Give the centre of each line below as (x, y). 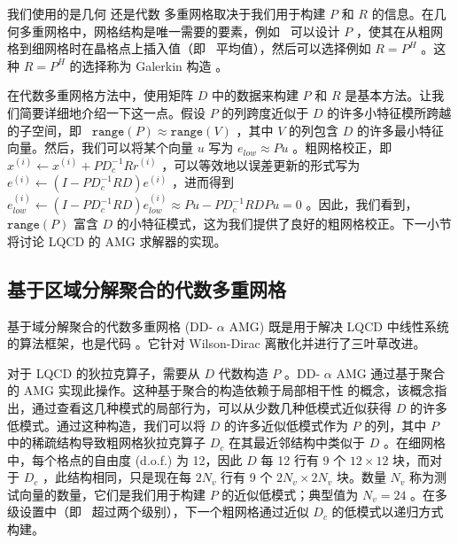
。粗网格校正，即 (342, 147)
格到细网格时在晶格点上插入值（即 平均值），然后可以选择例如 (189, 48)
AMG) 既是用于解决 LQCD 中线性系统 (339, 326)
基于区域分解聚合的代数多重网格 (147, 288)
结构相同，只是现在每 (129, 477)
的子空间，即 (44, 130)
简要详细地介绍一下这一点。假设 (112, 112)
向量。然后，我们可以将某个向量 (100, 147)
